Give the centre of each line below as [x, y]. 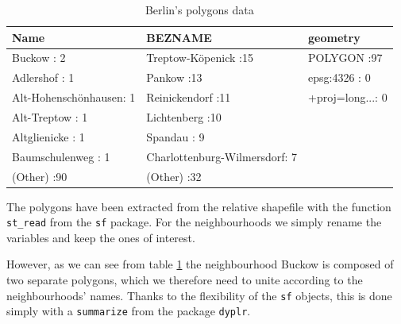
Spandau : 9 [175, 136]
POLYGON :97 [345, 58]
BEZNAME [179, 37]
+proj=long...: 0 [348, 97]
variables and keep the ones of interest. [101, 237]
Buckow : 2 [39, 58]
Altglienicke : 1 [48, 136]
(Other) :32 [174, 176]
